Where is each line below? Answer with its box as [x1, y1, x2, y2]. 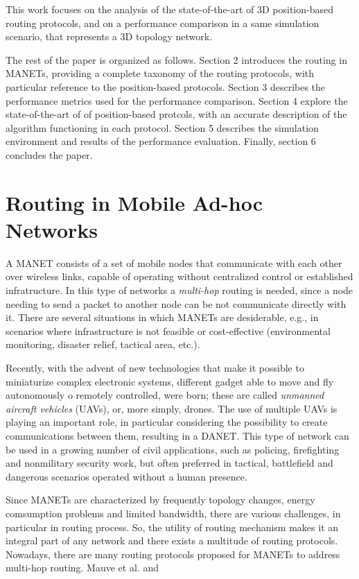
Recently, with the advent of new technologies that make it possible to [6, 361, 304, 374]
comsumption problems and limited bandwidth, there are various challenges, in [6, 505, 341, 520]
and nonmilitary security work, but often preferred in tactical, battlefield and [6, 456, 333, 470]
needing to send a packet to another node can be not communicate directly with [6, 296, 347, 311]
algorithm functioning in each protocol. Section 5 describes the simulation [6, 120, 319, 135]
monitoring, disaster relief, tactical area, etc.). [6, 337, 200, 352]
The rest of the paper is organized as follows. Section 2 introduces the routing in [6, 52, 347, 67]
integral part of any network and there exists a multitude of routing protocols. [6, 533, 338, 548]
